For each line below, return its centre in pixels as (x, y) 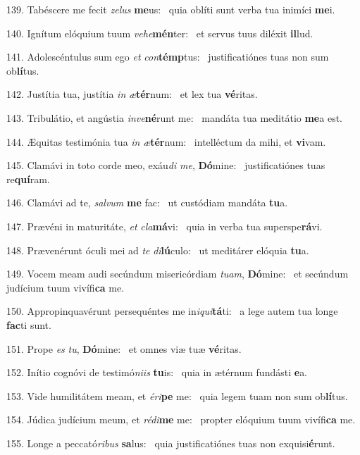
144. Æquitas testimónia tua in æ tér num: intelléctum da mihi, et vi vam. (166, 141)
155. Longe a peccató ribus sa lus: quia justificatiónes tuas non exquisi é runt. (171, 443)
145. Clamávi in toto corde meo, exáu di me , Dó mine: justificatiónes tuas (166, 165)
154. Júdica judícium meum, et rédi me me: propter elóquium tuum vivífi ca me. (181, 419)
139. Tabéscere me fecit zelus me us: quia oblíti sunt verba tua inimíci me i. (171, 9)
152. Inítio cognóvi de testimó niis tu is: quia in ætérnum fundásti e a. (157, 372)
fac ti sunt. (29, 324)
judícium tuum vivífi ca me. (66, 287)
